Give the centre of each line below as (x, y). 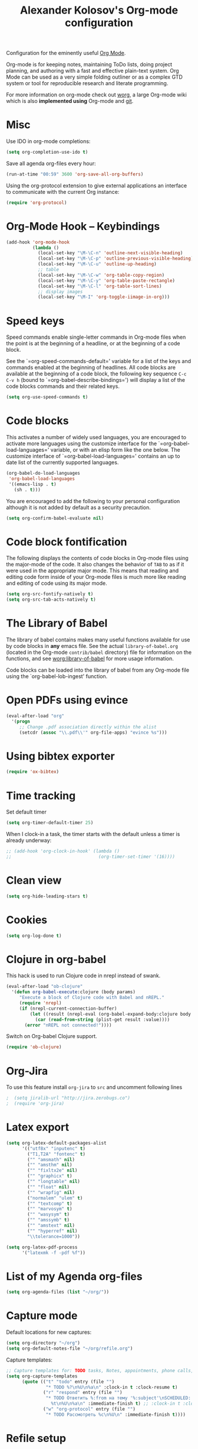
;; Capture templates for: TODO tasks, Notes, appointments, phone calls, (100, 1370)
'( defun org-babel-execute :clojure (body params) (73, 992)
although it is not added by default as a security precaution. (79, 507)
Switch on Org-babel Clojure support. (52, 1036)
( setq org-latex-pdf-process (42, 1247)
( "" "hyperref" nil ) (52, 1231)
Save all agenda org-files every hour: (51, 163)
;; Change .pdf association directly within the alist (88, 727)
